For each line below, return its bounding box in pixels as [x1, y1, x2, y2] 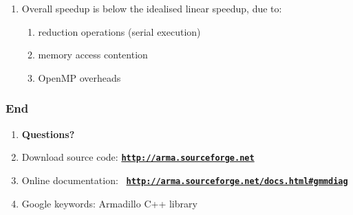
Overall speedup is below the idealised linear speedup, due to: [21, 1, 282, 15]
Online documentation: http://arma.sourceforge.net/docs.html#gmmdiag [21, 172, 348, 187]
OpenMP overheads [38, 70, 121, 84]
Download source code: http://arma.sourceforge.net [21, 150, 255, 164]
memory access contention [38, 47, 148, 62]
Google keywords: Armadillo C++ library [21, 196, 197, 210]
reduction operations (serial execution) [38, 24, 201, 38]
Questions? [21, 126, 75, 141]
